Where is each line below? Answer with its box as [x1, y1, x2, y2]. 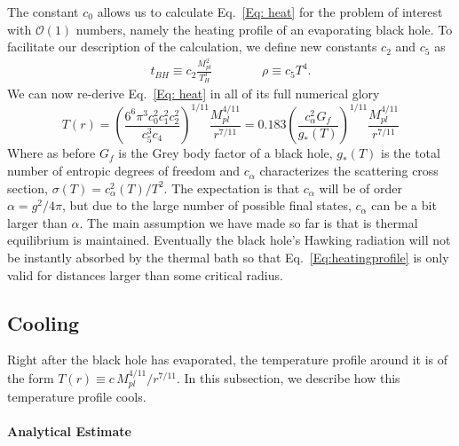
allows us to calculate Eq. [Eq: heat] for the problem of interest [97, 3, 443, 20]
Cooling [7, 309, 80, 336]
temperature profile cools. [7, 387, 146, 406]
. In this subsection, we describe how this [176, 368, 400, 387]
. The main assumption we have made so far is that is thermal [79, 213, 418, 231]
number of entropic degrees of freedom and [7, 161, 240, 180]
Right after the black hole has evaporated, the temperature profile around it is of [7, 350, 448, 369]
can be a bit [371, 196, 437, 215]
